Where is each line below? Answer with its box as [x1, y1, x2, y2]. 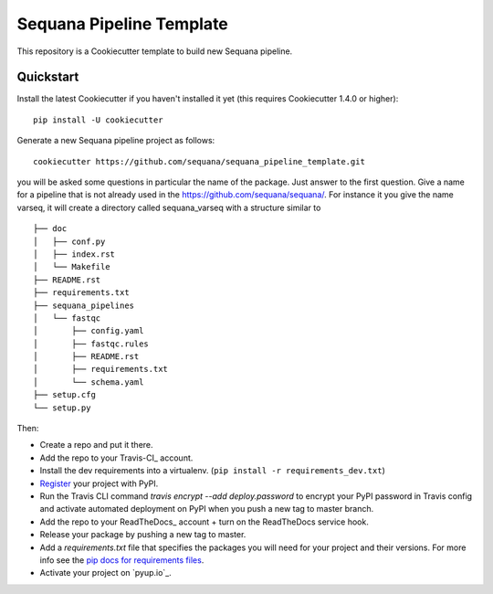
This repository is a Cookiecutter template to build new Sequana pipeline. [16, 46, 293, 57]
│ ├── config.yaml [33, 325, 144, 336]
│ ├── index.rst [33, 249, 116, 260]
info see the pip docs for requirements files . [39, 554, 205, 566]
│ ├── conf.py [33, 236, 106, 247]
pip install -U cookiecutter [33, 114, 163, 125]
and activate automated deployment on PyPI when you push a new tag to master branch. [39, 504, 374, 514]
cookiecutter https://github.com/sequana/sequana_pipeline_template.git [33, 156, 365, 166]
